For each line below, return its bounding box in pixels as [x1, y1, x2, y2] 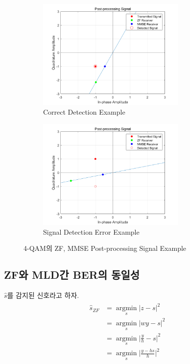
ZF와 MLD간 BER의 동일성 [4, 267, 140, 282]
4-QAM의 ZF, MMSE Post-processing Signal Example [24, 243, 187, 253]
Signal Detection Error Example [43, 226, 140, 237]
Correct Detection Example [43, 106, 125, 117]
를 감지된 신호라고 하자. [7, 290, 79, 300]
